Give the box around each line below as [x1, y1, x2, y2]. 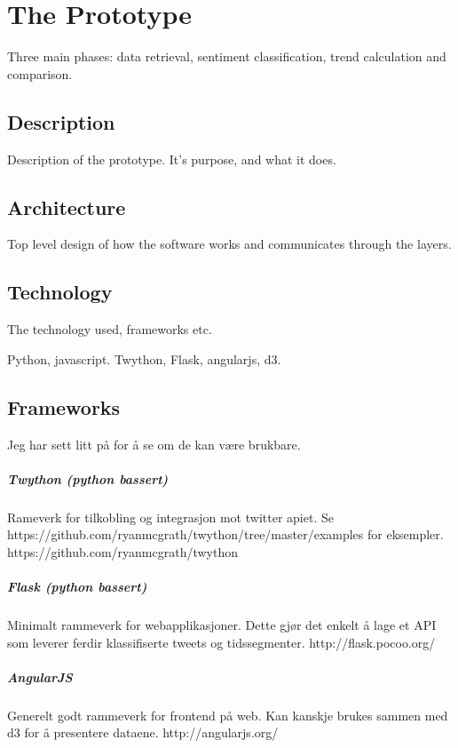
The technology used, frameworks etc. [7, 320, 212, 338]
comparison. [7, 64, 73, 83]
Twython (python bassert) [7, 469, 169, 488]
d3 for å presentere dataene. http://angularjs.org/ [7, 723, 279, 742]
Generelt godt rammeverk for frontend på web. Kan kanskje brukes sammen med [7, 705, 448, 724]
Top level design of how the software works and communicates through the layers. [7, 235, 452, 253]
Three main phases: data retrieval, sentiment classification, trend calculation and [7, 47, 446, 66]
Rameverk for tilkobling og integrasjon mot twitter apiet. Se [7, 507, 334, 526]
